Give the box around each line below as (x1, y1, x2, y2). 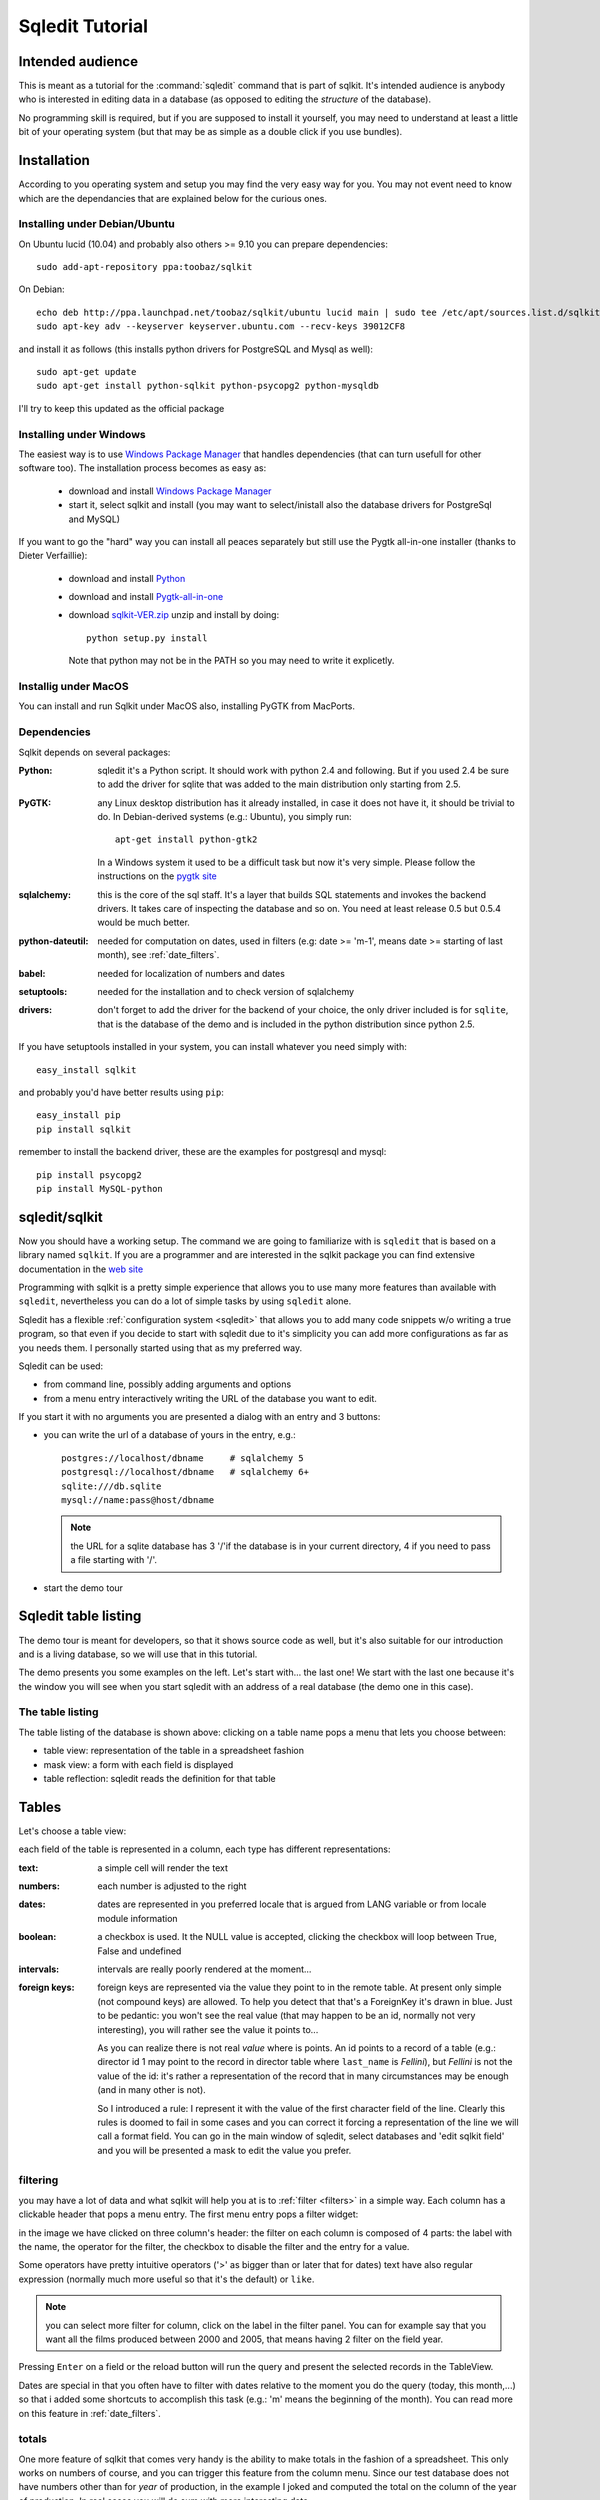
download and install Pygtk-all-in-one (68, 591, 224, 603)
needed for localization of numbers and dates (97, 967, 285, 979)
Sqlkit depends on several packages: (18, 746, 171, 758)
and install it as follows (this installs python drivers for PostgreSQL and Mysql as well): (18, 343, 374, 355)
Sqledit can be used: (18, 1360, 104, 1372)
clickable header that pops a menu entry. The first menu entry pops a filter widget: (18, 2208, 359, 2220)
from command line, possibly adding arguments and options (43, 1378, 292, 1390)
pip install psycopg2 (36, 1169, 142, 1180)
